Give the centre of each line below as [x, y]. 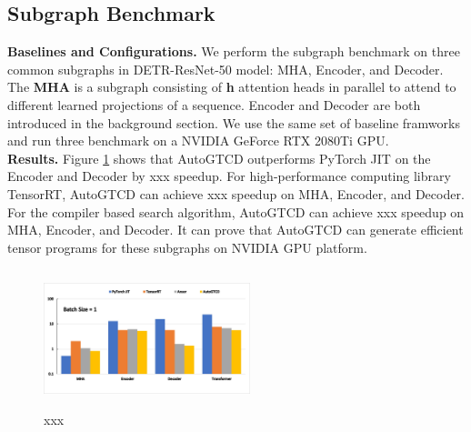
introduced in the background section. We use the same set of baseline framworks [234, 122]
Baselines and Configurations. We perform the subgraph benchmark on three [234, 51]
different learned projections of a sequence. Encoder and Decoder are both [214, 104]
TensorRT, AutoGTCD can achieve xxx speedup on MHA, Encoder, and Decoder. [236, 193]
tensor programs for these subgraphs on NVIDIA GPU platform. [187, 247]
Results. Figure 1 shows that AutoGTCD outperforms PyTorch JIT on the [219, 158]
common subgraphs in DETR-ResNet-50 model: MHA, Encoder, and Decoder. [225, 69]
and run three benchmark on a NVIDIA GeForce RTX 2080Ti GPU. [198, 141]
